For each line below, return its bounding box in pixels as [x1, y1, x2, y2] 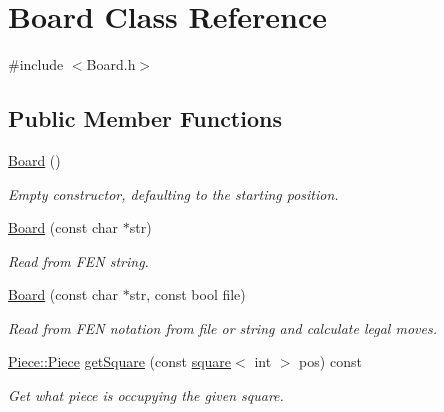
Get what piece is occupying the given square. [8, 385, 284, 406]
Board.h [86, 54, 136, 75]
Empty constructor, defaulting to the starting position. [8, 183, 339, 204]
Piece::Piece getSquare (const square [8, 351, 232, 372]
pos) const [299, 351, 362, 372]
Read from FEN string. [8, 250, 149, 271]
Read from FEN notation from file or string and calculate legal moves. [8, 317, 437, 338]
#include [8, 54, 64, 75]
